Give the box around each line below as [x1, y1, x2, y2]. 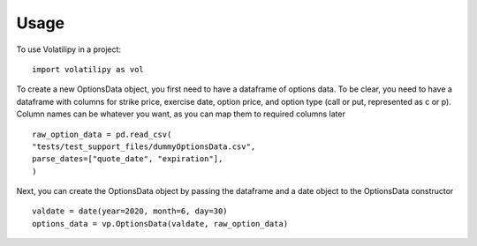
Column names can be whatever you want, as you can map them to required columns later [16, 108, 346, 119]
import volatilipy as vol [32, 64, 145, 74]
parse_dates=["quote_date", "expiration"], [32, 154, 223, 164]
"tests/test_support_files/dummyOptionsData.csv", [32, 141, 256, 152]
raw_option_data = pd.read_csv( [32, 129, 172, 139]
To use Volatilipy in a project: [16, 44, 122, 55]
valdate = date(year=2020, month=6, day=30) [32, 206, 229, 216]
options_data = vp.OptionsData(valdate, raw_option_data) [32, 219, 289, 228]
